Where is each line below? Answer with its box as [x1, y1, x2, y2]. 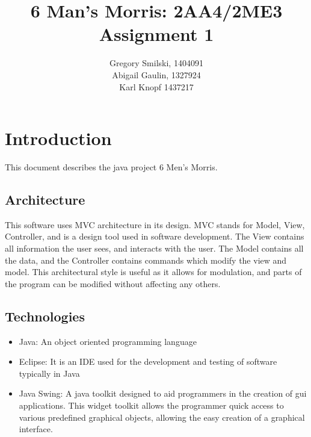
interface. [19, 423, 53, 435]
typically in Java [19, 367, 80, 379]
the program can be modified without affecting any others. [5, 277, 221, 290]
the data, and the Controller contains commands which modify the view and [5, 253, 287, 266]
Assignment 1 [99, 22, 214, 46]
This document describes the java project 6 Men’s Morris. [5, 161, 218, 173]
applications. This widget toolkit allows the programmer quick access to [19, 398, 284, 411]
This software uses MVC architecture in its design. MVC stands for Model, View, [5, 218, 305, 231]
